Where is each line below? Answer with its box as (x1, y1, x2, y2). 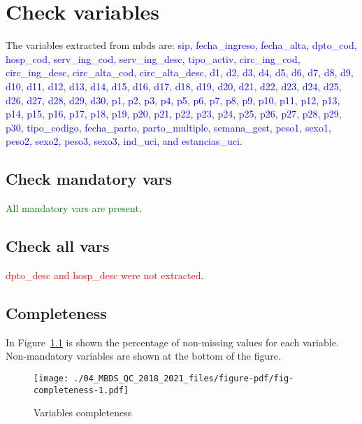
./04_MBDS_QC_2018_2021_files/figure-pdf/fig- (73, 373, 294, 383)
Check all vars (6, 235, 110, 257)
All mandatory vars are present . (6, 201, 142, 215)
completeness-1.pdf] (34, 385, 129, 395)
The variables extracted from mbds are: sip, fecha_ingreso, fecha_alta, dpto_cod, (6, 38, 357, 52)
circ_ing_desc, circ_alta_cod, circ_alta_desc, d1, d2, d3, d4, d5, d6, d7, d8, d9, (6, 65, 354, 80)
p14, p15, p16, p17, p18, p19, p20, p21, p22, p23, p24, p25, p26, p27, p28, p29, (6, 106, 342, 121)
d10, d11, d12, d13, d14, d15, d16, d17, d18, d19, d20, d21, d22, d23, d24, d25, (6, 78, 342, 93)
